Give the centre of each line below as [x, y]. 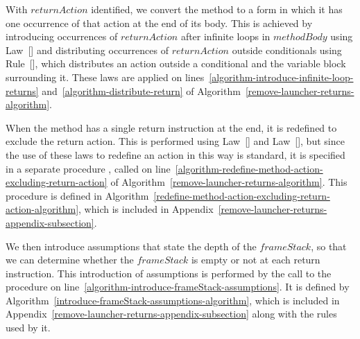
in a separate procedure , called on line [88, 168]
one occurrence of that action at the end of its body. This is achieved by [159, 23]
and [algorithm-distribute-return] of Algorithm [141, 90]
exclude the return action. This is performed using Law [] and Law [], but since [175, 141]
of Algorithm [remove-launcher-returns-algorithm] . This [229, 182]
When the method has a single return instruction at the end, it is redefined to [171, 127]
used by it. [28, 328]
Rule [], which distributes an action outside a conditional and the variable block [176, 63]
